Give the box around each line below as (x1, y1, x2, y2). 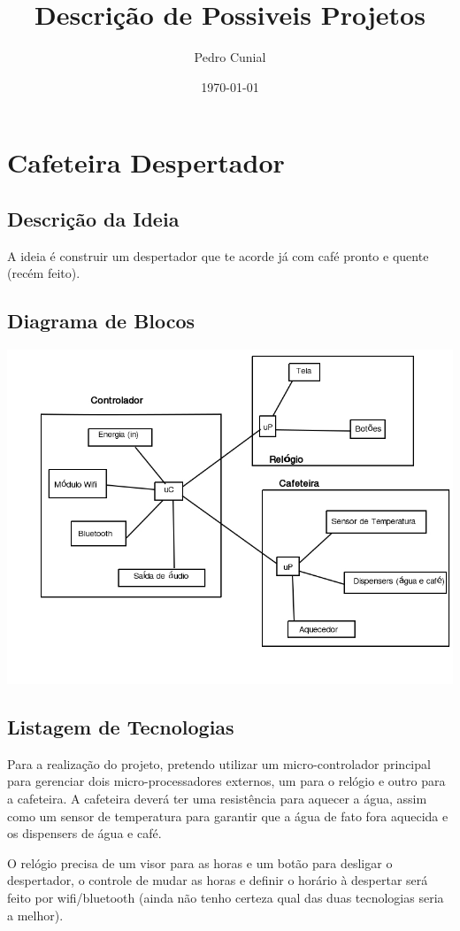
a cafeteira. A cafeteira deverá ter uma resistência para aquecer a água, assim (7, 789, 427, 808)
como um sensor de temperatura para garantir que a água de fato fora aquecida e (7, 806, 448, 825)
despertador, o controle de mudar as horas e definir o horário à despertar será (7, 871, 428, 889)
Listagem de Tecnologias (7, 713, 234, 741)
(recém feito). (7, 264, 80, 282)
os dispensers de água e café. (7, 824, 162, 843)
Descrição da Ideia (7, 204, 180, 232)
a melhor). (7, 905, 64, 924)
